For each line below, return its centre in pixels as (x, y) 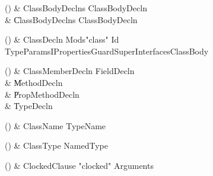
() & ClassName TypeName (55, 125)
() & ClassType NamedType (56, 145)
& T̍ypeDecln (29, 106)
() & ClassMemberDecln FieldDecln (70, 71)
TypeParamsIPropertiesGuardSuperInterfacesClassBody (107, 51)
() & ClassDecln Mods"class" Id (62, 39)
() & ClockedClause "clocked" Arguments (79, 165)
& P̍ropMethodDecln (42, 94)
